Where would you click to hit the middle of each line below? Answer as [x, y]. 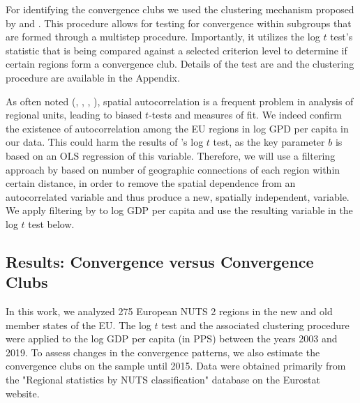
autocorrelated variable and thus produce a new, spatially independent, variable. [178, 196]
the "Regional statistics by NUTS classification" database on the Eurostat [163, 380]
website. [23, 393]
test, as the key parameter [269, 142]
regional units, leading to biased [74, 115]
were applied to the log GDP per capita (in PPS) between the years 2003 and [172, 339]
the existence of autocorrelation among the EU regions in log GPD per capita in [177, 128]
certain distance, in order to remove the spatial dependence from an [151, 183]
